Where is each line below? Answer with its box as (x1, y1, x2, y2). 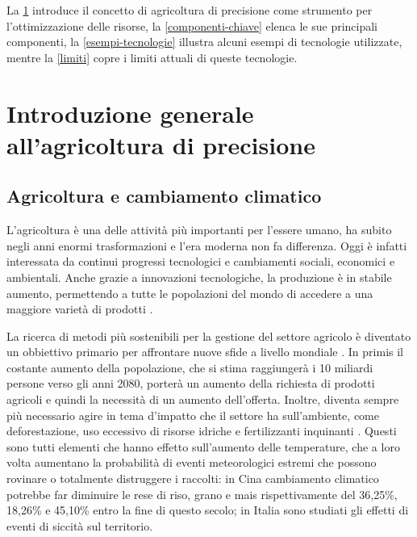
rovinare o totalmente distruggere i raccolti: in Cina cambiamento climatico (6, 470, 379, 487)
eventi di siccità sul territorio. (6, 517, 153, 534)
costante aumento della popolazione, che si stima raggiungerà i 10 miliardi (6, 359, 373, 375)
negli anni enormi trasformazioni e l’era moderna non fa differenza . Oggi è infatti (6, 237, 407, 254)
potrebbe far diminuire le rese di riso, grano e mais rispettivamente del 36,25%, (6, 485, 398, 502)
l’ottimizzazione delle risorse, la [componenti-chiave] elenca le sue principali (6, 17, 378, 34)
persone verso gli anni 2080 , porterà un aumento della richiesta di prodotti (6, 375, 375, 392)
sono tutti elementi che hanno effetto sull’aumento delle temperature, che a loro (6, 438, 400, 455)
